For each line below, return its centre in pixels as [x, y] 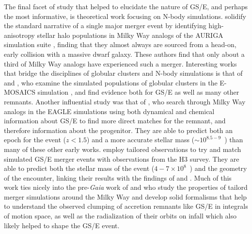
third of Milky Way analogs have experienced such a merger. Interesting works [120, 63]
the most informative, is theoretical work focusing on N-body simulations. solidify [125, 16]
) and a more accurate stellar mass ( [141, 140]
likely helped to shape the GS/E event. [62, 225]
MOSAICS [20, 92]
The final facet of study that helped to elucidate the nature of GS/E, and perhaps [126, 6]
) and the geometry [218, 168]
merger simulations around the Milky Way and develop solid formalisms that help [126, 196]
